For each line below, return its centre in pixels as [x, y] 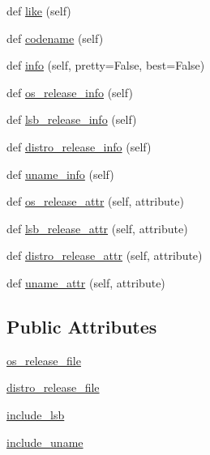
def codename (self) [55, 38]
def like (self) [39, 11]
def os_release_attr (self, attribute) [95, 201]
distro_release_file [53, 387]
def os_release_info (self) [70, 92]
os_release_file [44, 360]
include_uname [45, 442]
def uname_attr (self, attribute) [86, 282]
